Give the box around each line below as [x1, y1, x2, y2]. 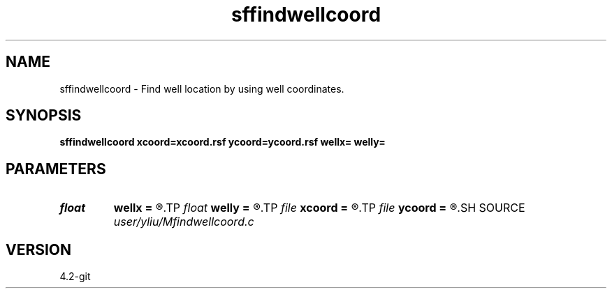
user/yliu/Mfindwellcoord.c [113, 215, 254, 229]
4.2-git [59, 270, 91, 283]
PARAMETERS [6, 160, 106, 178]
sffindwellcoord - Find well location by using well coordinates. [59, 82, 344, 95]
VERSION [6, 240, 72, 258]
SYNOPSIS [6, 107, 82, 125]
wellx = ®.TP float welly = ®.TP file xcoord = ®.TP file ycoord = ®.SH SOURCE [113, 201, 525, 215]
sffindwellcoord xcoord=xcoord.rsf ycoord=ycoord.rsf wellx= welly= [59, 136, 386, 148]
